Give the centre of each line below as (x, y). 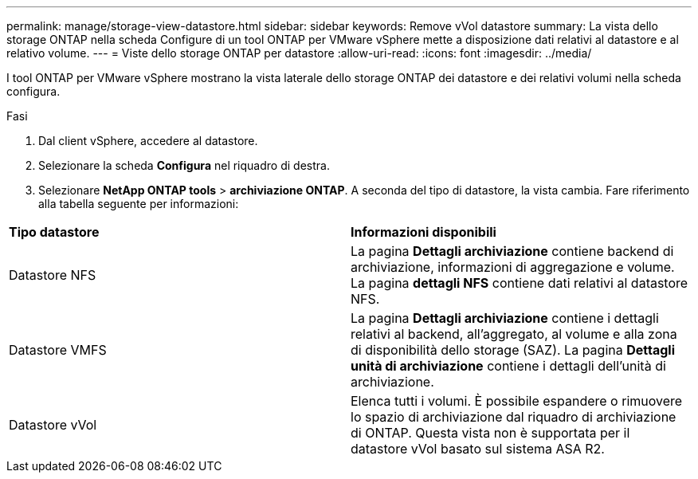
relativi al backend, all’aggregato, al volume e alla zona (514, 334)
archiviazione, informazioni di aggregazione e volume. (513, 267)
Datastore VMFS (58, 350)
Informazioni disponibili (424, 232)
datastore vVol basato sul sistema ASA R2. (478, 449)
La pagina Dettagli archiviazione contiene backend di (512, 251)
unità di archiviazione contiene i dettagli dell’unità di (508, 366)
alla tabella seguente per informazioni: (139, 204)
